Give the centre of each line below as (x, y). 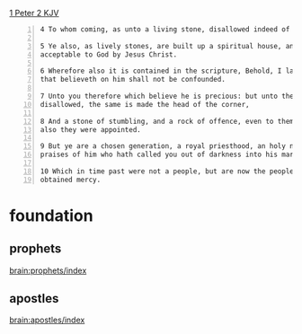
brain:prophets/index (48, 270)
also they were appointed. (90, 129)
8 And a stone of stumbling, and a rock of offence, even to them (167, 121)
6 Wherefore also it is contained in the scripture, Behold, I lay (169, 71)
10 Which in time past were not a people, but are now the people (167, 171)
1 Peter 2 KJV (35, 13)
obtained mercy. (71, 180)
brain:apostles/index (47, 320)
